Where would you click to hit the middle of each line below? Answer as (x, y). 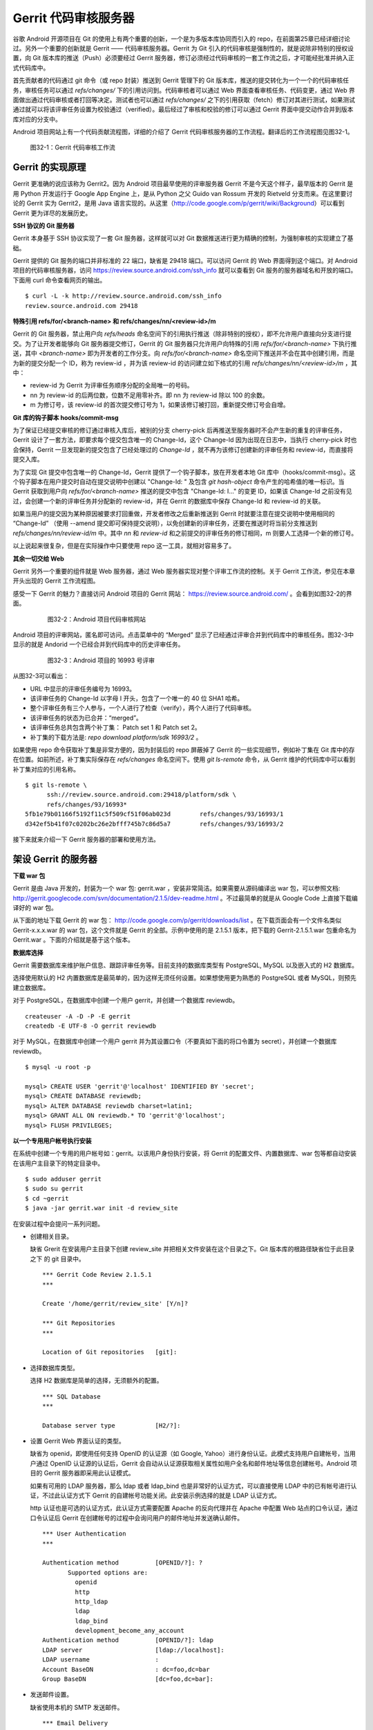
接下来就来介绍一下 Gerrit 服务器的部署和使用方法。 (86, 839)
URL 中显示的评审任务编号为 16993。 (83, 689)
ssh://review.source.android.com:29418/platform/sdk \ (141, 795)
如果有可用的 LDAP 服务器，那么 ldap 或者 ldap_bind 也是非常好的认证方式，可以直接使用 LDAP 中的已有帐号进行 (191, 1486)
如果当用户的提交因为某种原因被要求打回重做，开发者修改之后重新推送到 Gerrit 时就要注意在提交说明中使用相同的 (174, 514)
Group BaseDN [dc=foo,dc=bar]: (128, 1679)
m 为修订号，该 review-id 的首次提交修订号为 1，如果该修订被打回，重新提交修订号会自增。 (160, 405)
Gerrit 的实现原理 (49, 167)
